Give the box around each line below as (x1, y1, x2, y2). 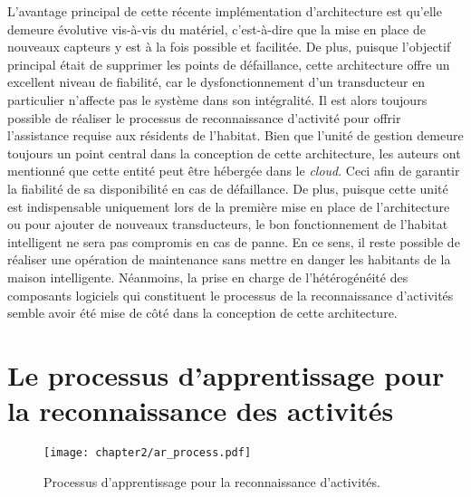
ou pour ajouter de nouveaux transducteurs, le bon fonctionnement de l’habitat (7, 215, 448, 234)
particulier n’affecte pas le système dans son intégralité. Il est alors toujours (7, 90, 428, 109)
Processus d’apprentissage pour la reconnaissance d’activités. (43, 472, 380, 491)
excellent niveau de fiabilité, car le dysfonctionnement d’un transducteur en (7, 72, 426, 91)
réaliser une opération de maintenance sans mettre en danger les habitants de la (7, 250, 451, 269)
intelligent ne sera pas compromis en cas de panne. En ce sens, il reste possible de (7, 232, 460, 251)
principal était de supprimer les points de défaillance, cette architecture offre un (7, 54, 450, 73)
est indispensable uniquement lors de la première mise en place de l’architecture (7, 196, 450, 215)
